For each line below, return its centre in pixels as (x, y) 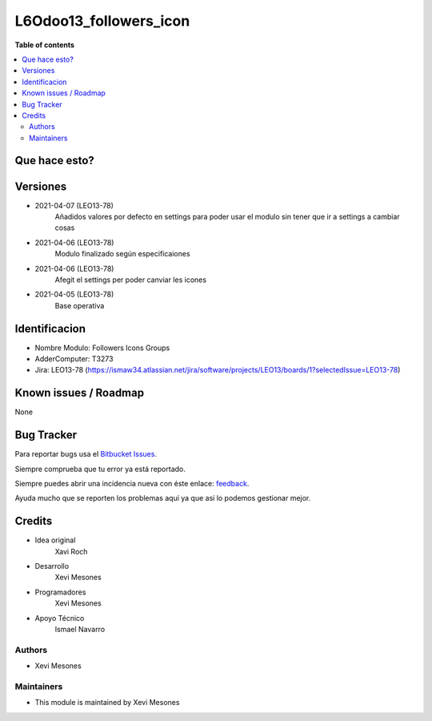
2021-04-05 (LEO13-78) (74, 294)
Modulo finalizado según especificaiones (123, 254)
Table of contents (45, 45)
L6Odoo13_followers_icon (102, 21)
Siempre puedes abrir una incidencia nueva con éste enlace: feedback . (132, 483)
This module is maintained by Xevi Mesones (107, 703)
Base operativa (80, 305)
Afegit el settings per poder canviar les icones (131, 280)
